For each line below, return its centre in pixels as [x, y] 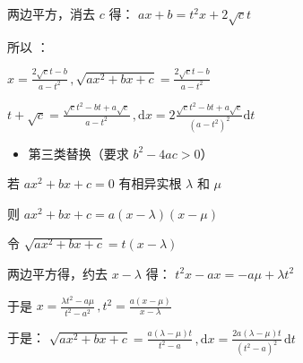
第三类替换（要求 [78, 153]
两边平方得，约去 [57, 273]
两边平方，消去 [51, 13]
